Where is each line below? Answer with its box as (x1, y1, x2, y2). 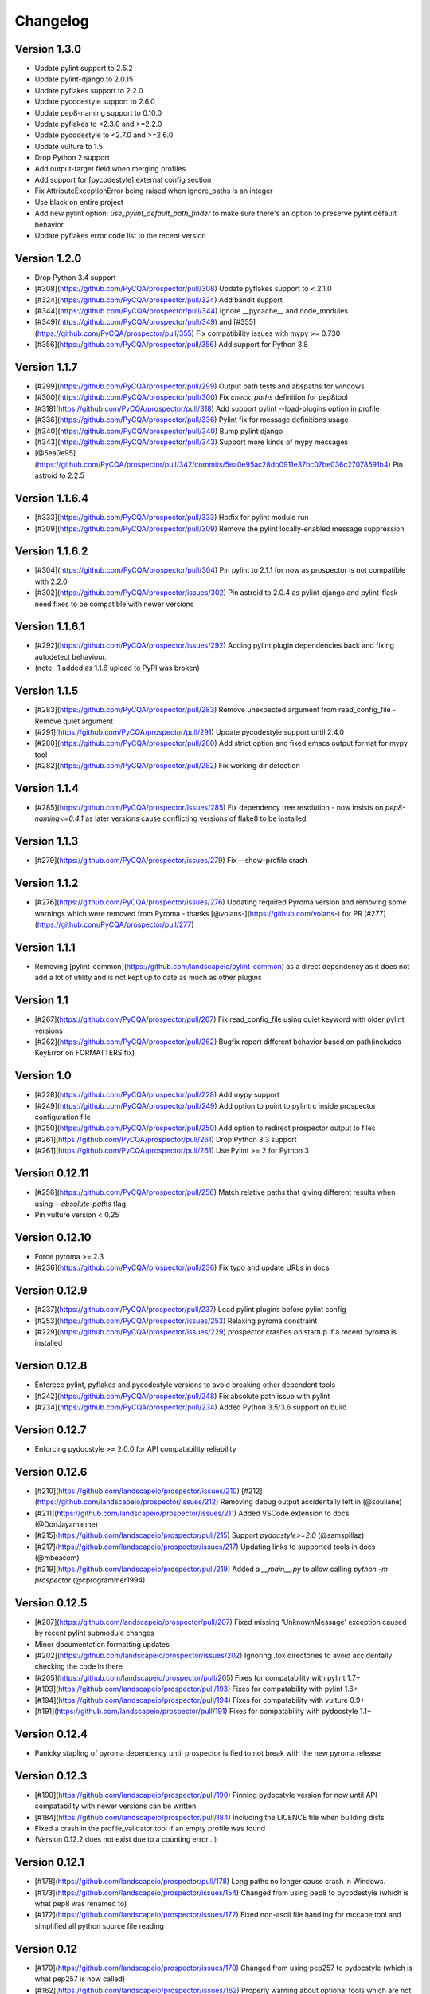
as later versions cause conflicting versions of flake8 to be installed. (84, 814, 309, 823)
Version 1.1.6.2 (14, 545, 88, 558)
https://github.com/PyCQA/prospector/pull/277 (37, 920, 192, 929)
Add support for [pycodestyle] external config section (34, 175, 212, 184)
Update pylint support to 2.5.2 (34, 64, 133, 73)
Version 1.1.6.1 (14, 620, 85, 633)
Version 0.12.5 (14, 1596, 88, 1610)
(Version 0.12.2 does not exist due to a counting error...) (34, 1834, 217, 1844)
